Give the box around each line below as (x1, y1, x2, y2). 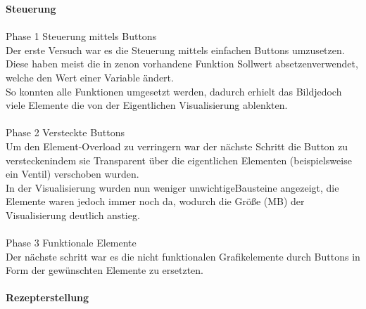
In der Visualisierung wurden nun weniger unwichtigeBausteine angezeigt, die (6, 180, 339, 195)
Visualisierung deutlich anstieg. (6, 207, 140, 222)
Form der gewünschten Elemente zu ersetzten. (6, 263, 204, 277)
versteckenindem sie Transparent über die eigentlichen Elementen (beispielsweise (6, 152, 352, 167)
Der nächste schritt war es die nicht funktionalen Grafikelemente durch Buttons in (6, 249, 360, 263)
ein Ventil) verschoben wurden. (6, 166, 139, 181)
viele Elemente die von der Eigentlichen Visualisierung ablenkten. (6, 98, 288, 112)
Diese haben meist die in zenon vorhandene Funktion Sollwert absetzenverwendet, (6, 56, 358, 71)
